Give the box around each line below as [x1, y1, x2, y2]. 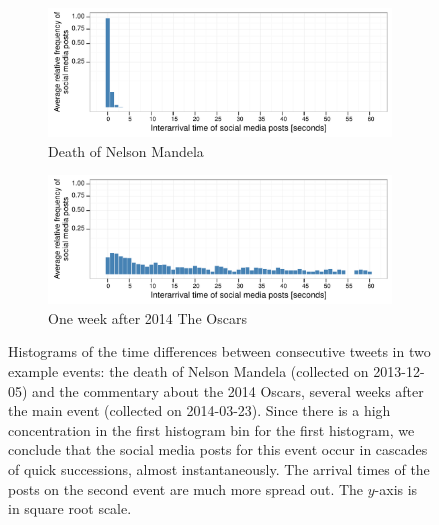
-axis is [374, 478, 418, 499]
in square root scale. [8, 498, 132, 519]
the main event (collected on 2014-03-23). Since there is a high [8, 400, 391, 421]
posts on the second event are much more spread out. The [8, 478, 364, 499]
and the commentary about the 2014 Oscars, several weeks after [32, 380, 424, 401]
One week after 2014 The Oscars [48, 307, 247, 328]
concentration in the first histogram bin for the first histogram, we [8, 419, 415, 440]
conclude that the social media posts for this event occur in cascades [8, 439, 428, 460]
